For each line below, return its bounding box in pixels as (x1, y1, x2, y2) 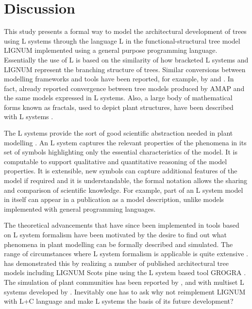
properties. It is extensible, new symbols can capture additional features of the (4, 166, 237, 176)
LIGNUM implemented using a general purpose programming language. (4, 45, 218, 55)
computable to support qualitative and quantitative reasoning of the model (4, 156, 227, 166)
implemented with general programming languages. (4, 203, 156, 214)
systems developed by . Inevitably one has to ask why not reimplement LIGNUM (4, 286, 246, 296)
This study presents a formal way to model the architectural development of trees (4, 26, 247, 36)
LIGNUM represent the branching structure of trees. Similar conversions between (4, 64, 246, 74)
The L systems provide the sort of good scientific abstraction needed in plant (4, 128, 233, 138)
